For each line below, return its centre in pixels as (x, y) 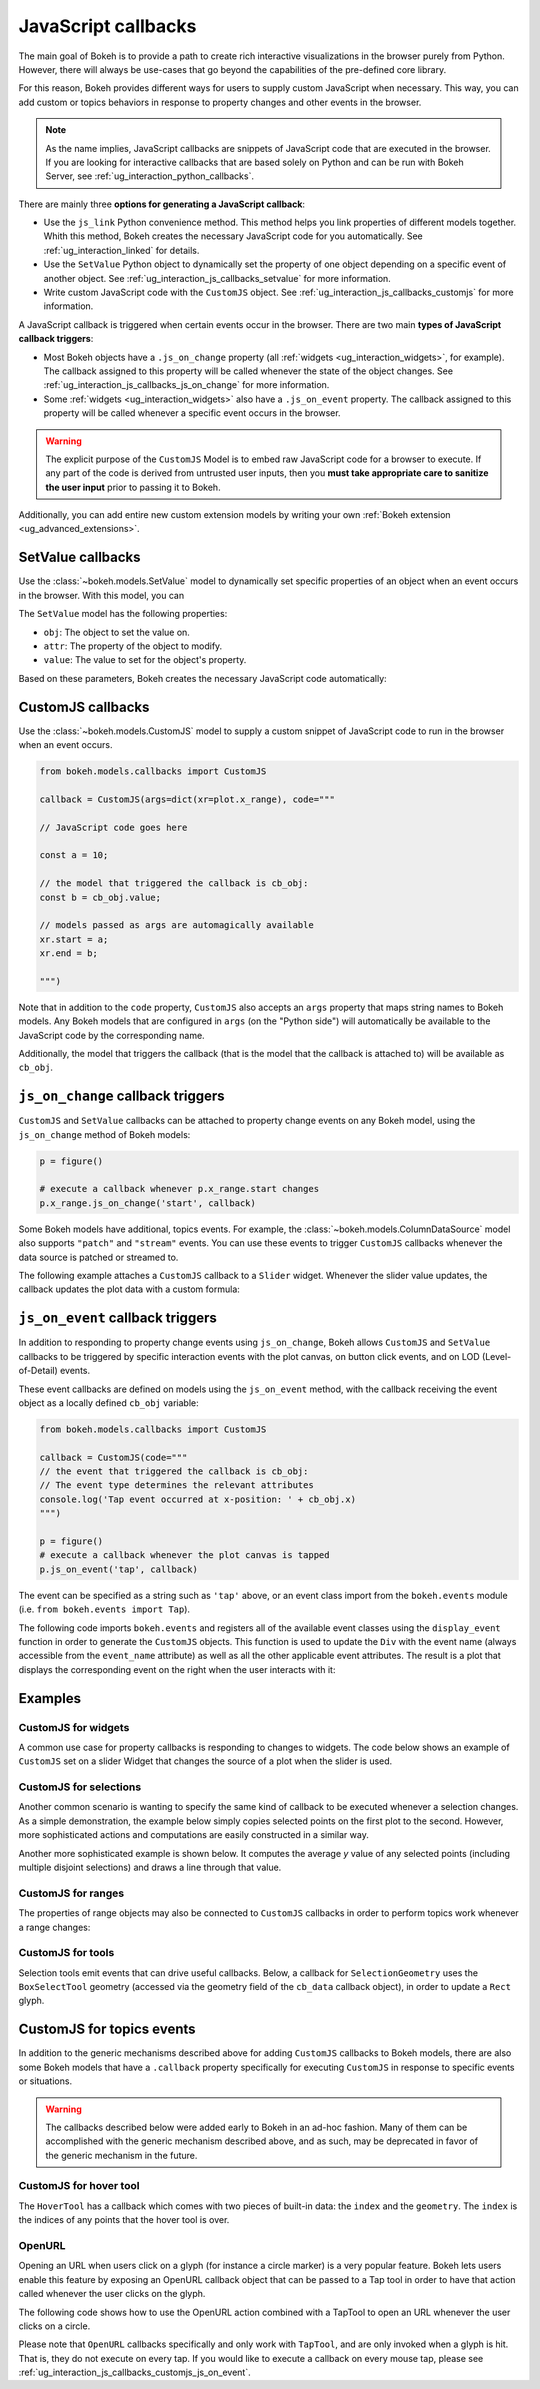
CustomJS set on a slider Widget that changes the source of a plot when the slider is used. (205, 1761)
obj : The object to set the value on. (116, 632)
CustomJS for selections (80, 1787)
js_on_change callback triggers (121, 1096)
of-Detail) (38, 1371)
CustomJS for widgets (74, 1727)
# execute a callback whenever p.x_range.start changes (179, 1189)
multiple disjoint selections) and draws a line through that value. (150, 1867)
